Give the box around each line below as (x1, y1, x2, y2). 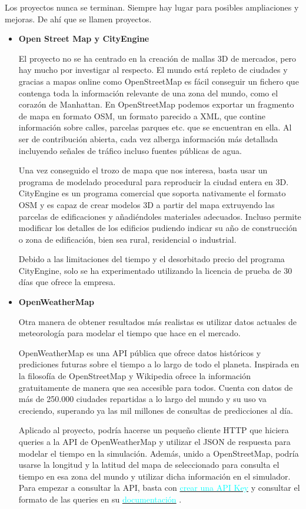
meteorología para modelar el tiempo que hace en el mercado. (18, 327, 241, 339)
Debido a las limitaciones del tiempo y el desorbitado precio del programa (18, 253, 285, 265)
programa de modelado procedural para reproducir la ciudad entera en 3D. (18, 175, 289, 187)
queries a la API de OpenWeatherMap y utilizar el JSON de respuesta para (18, 436, 291, 447)
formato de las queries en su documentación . (18, 493, 182, 505)
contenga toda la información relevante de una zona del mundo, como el (18, 86, 278, 99)
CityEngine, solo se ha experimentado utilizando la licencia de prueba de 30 (18, 264, 292, 276)
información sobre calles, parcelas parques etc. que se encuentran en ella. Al (18, 121, 292, 133)
